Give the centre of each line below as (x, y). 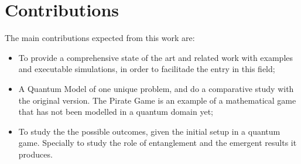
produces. (35, 154)
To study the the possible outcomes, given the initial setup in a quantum (149, 131)
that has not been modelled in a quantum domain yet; (116, 112)
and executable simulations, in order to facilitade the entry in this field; (147, 69)
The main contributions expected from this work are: (100, 38)
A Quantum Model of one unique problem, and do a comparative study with (156, 88)
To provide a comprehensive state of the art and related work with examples (156, 57)
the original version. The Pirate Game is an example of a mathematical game (157, 100)
